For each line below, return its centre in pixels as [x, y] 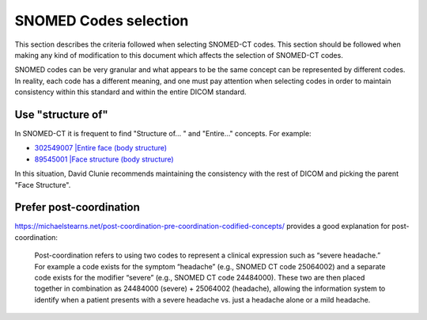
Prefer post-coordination [77, 207]
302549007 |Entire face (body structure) [101, 148]
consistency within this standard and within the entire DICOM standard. [130, 92]
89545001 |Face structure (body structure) [104, 159]
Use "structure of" [61, 114]
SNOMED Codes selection [102, 21]
